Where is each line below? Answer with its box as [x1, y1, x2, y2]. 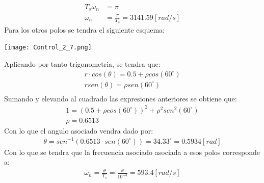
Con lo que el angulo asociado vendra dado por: [4, 125, 153, 136]
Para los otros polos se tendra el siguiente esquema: [4, 24, 165, 35]
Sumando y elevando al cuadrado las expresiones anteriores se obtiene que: [4, 93, 237, 103]
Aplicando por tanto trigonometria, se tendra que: [4, 59, 161, 69]
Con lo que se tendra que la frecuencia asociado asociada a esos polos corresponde [4, 146, 260, 157]
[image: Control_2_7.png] [4, 44, 92, 51]
